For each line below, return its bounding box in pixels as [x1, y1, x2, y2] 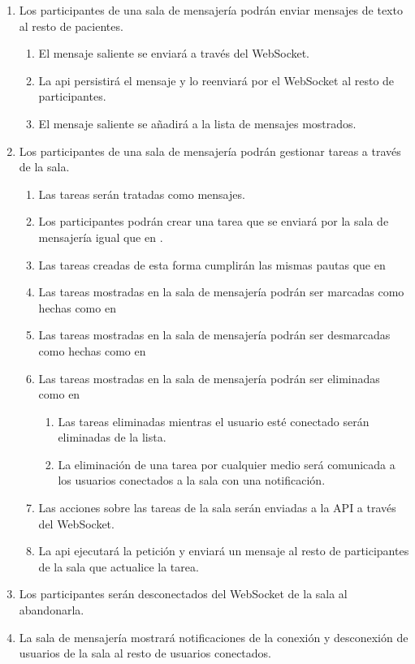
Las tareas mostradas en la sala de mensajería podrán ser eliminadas [38, 369, 380, 386]
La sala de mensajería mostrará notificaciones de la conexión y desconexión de [19, 628, 409, 645]
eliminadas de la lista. [58, 429, 166, 446]
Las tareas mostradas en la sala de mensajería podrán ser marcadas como [38, 283, 404, 300]
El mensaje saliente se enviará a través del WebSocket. [38, 45, 310, 62]
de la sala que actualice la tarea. [38, 558, 199, 575]
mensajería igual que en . [38, 228, 163, 245]
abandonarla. [19, 601, 84, 619]
